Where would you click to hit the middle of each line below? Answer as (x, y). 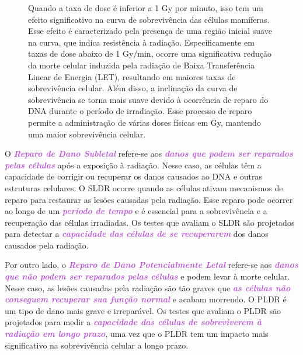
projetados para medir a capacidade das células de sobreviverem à (133, 322)
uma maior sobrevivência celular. (87, 134)
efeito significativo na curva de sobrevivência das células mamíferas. (149, 19)
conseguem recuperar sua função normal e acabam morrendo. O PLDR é (146, 299)
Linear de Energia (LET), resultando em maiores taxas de (132, 76)
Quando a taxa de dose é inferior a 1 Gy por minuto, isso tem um (146, 8)
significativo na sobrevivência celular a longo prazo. (97, 345)
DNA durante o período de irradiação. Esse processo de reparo (140, 111)
